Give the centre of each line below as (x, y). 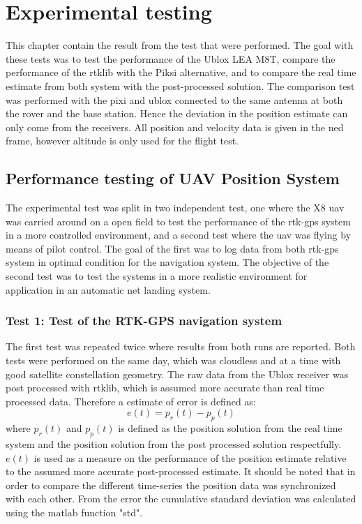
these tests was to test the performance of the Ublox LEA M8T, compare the (171, 58)
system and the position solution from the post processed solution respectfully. (174, 444)
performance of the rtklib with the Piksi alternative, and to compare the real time (181, 72)
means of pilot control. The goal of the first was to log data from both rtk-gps (172, 248)
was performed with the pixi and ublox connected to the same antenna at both (174, 99)
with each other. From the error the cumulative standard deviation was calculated (181, 499)
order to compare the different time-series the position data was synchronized (171, 485)
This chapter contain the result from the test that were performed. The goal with (180, 45)
